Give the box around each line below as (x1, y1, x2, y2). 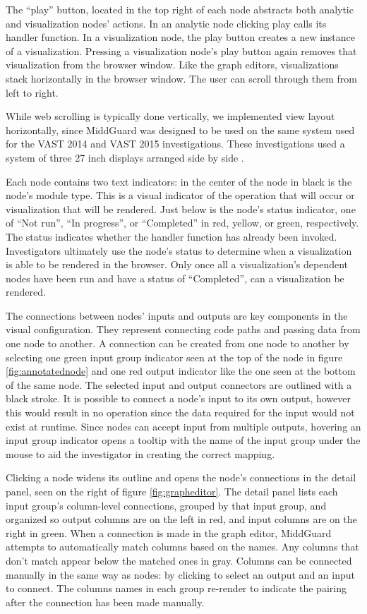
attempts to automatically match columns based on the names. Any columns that (6, 539, 359, 554)
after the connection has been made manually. (6, 594, 205, 609)
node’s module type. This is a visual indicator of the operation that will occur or (6, 188, 355, 203)
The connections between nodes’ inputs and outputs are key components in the (6, 308, 348, 323)
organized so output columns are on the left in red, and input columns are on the (6, 512, 357, 526)
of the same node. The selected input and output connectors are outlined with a (6, 377, 352, 392)
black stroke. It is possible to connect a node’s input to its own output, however (6, 391, 351, 406)
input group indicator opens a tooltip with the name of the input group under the (6, 433, 361, 447)
